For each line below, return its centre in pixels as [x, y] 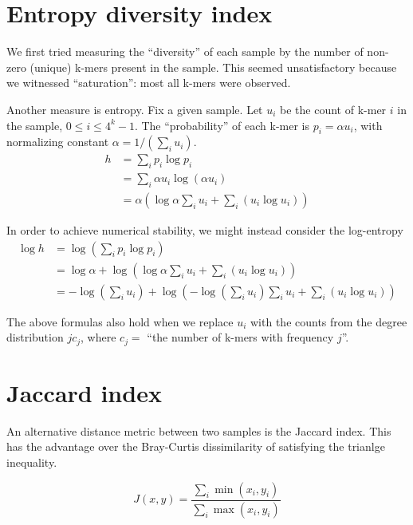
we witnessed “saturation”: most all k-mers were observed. [149, 83]
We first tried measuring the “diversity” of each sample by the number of [185, 51]
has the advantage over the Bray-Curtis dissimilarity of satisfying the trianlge [196, 446]
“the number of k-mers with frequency [240, 337]
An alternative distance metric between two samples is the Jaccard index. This [199, 430]
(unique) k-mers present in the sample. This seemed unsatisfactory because [213, 67]
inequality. [32, 462]
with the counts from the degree [329, 321]
